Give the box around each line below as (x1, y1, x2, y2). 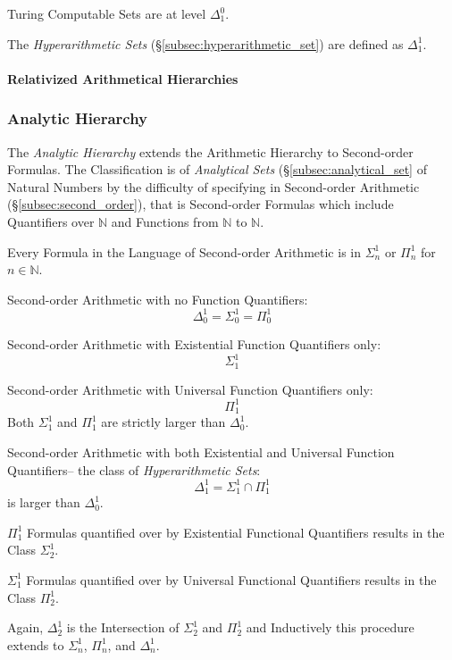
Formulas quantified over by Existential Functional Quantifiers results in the (26, 522, 445, 541)
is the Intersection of (66, 618, 180, 637)
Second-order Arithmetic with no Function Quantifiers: (7, 289, 308, 308)
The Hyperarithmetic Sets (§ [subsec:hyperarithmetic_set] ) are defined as (7, 34, 404, 53)
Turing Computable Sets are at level (7, 4, 206, 22)
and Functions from (111, 212, 219, 230)
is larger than (7, 493, 80, 512)
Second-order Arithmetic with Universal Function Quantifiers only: (7, 380, 373, 398)
